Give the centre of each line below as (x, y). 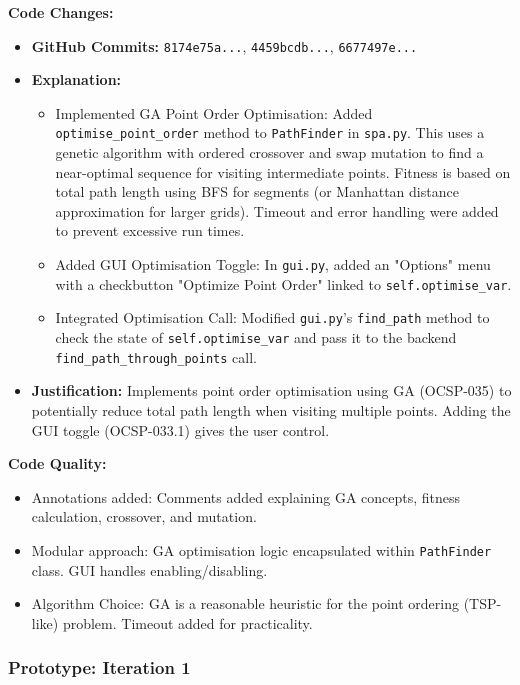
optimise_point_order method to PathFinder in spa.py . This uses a (270, 132)
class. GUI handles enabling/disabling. (149, 569)
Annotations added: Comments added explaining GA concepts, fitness (246, 496)
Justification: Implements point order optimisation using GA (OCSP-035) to (271, 390)
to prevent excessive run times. (150, 230)
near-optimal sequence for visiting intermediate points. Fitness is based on (283, 171)
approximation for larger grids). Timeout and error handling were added (277, 210)
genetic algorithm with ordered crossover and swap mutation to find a (269, 152)
